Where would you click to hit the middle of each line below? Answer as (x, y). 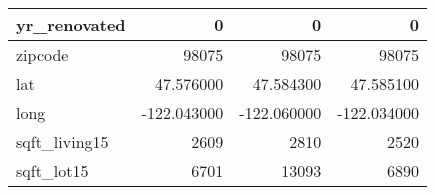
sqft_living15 (62, 141)
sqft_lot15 (52, 170)
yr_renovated (71, 24)
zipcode (42, 54)
